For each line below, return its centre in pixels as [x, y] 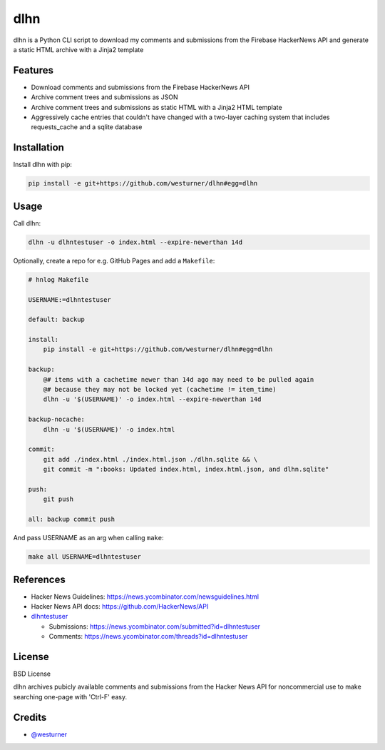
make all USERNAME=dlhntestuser [85, 557]
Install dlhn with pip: [43, 165]
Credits [30, 717]
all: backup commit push [72, 520]
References [39, 579]
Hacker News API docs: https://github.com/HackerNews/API [120, 606]
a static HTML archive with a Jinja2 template [78, 49]
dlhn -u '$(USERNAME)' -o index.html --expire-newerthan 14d [152, 399]
